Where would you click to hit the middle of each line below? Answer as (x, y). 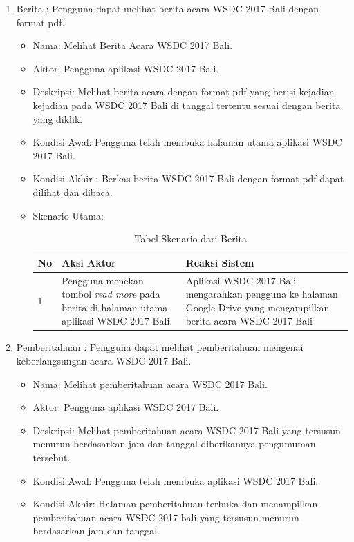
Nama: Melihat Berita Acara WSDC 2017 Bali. (133, 45)
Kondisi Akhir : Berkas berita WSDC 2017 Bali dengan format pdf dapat (188, 178)
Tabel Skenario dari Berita (191, 239)
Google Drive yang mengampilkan (258, 307)
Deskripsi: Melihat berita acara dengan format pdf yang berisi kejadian (184, 91)
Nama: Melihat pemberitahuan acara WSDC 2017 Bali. (150, 384)
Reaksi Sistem (220, 262)
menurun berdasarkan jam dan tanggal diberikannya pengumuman (174, 444)
